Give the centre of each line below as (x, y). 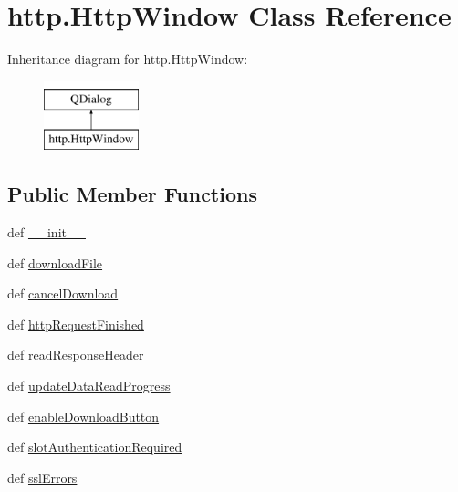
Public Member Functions (132, 194)
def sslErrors (42, 477)
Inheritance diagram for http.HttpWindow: (128, 59)
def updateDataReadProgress (89, 386)
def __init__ (47, 232)
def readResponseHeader (76, 355)
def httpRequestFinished (76, 324)
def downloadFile (55, 262)
